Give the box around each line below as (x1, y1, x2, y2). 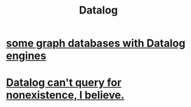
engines (6, 49, 47, 62)
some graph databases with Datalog (6, 36, 186, 50)
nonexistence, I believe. (6, 89, 125, 102)
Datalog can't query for (6, 76, 122, 89)
